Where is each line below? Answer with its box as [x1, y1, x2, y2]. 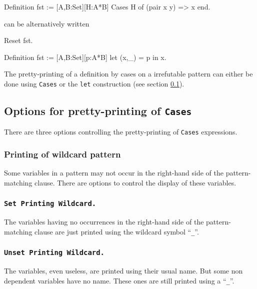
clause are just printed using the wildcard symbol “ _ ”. [34, 226, 199, 236]
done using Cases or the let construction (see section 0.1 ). [4, 78, 184, 88]
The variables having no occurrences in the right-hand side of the [4, 216, 204, 227]
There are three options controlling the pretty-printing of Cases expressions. [4, 126, 237, 137]
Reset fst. [4, 35, 33, 45]
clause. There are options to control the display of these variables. [34, 177, 236, 187]
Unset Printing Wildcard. [4, 248, 104, 257]
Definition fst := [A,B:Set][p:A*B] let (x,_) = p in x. [4, 51, 166, 62]
